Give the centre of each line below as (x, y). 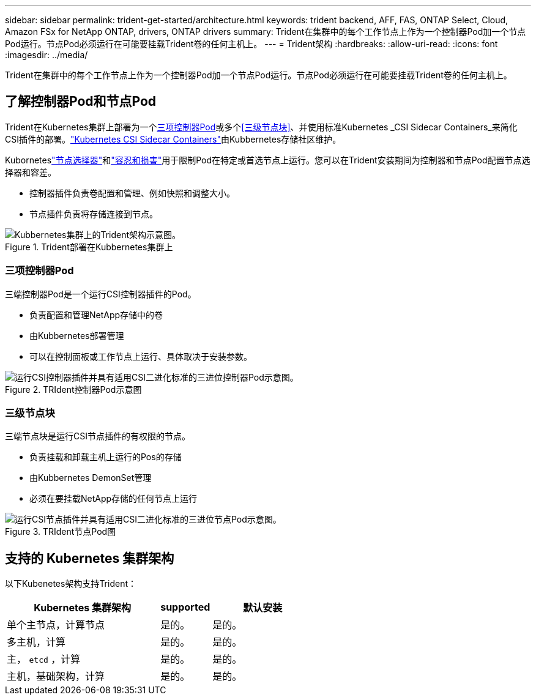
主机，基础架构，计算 (56, 676)
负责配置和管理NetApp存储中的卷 (96, 315)
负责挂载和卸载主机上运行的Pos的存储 (106, 457)
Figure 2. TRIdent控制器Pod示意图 (73, 389)
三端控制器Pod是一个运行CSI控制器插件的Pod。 (101, 294)
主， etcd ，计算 (44, 659)
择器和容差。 (31, 172)
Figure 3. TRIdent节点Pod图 (61, 532)
